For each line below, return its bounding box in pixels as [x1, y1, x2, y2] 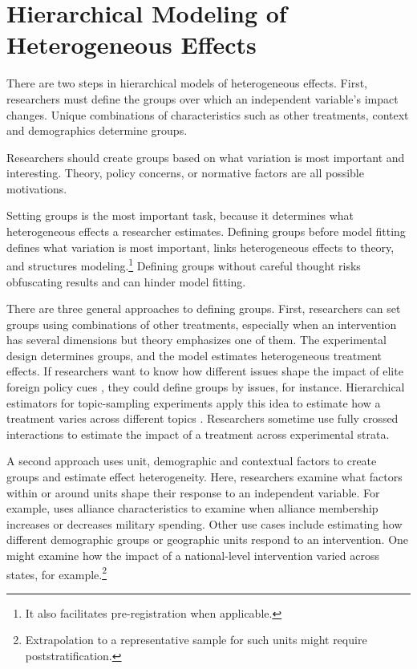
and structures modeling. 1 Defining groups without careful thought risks [6, 255, 361, 274]
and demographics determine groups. [6, 122, 188, 139]
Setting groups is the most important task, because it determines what [6, 207, 354, 224]
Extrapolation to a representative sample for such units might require [25, 631, 367, 648]
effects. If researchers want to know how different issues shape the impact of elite [6, 363, 403, 379]
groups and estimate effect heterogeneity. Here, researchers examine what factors [6, 468, 403, 485]
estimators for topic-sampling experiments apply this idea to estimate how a [6, 394, 381, 411]
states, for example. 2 [6, 563, 107, 582]
